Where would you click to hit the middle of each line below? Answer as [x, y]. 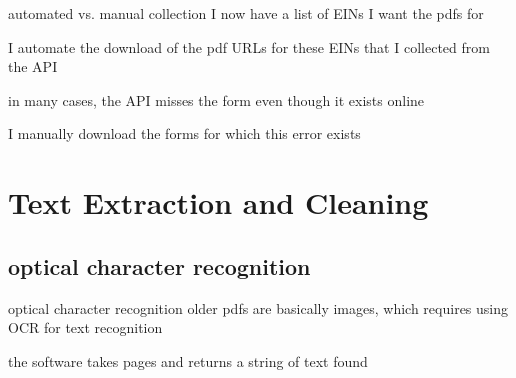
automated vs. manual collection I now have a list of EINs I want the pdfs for [246, 13]
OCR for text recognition [85, 327]
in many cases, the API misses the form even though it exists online [216, 99]
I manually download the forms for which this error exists [184, 133]
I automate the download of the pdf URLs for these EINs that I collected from [249, 46]
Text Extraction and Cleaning [218, 202]
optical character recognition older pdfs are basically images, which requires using [258, 307]
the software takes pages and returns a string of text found [188, 360]
